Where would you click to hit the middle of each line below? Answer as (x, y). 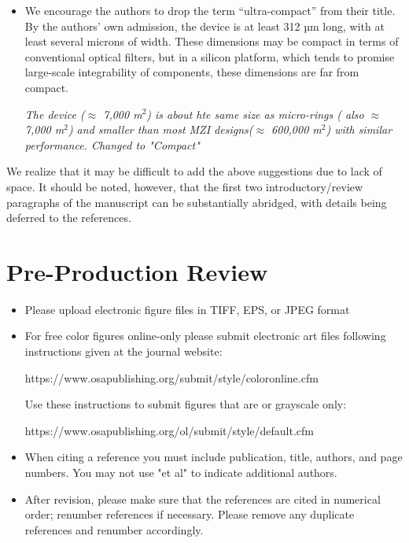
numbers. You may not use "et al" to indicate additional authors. (181, 472)
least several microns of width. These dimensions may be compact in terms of (212, 41)
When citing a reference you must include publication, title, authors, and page (214, 457)
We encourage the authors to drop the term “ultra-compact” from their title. (210, 10)
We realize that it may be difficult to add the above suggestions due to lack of (194, 171)
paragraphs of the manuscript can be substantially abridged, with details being (197, 202)
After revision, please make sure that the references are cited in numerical (203, 499)
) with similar (359, 129)
